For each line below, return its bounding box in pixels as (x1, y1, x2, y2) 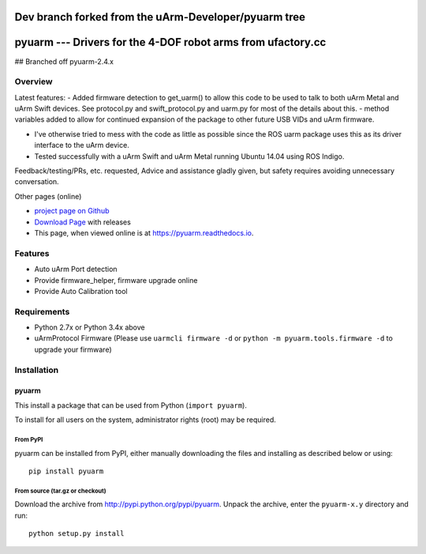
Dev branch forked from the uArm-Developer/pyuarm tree (14, 10, 306, 24)
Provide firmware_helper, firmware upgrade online (34, 275, 198, 285)
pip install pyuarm (28, 466, 104, 476)
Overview (14, 76, 53, 87)
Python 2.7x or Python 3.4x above (34, 322, 145, 332)
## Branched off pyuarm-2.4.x (14, 56, 114, 66)
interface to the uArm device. (34, 141, 129, 150)
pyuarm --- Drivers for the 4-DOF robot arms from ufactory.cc (14, 36, 327, 49)
